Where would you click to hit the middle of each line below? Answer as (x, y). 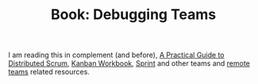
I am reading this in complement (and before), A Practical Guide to (116, 55)
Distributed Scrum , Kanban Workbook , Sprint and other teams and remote (129, 63)
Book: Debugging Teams (133, 15)
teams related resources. (49, 72)
